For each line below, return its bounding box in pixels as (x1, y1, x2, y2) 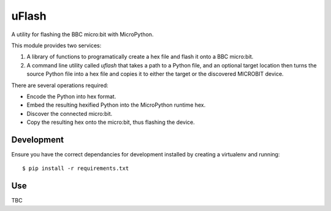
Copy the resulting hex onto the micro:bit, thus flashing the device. (26, 118, 196, 126)
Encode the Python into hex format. (26, 93, 116, 100)
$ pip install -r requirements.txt (22, 165, 129, 172)
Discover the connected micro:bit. (26, 110, 113, 117)
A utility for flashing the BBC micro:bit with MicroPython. (11, 31, 154, 38)
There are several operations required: (11, 82, 108, 89)
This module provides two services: (11, 42, 102, 49)
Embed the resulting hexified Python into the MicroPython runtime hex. (26, 101, 206, 109)
